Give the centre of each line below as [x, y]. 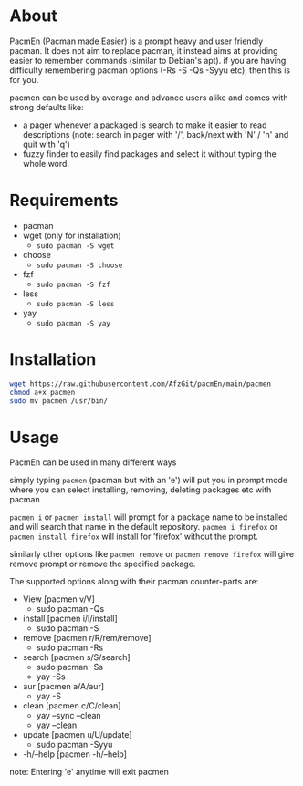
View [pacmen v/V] [59, 599]
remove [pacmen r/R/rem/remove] [87, 638]
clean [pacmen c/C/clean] [72, 706]
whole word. [46, 163]
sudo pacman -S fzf [73, 284]
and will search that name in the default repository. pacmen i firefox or [144, 527]
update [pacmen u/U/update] [77, 735]
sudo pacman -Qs [70, 609]
